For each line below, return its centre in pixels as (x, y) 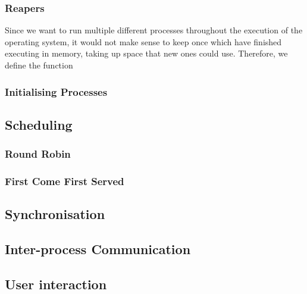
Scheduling (39, 124)
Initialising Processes (56, 91)
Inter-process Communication (98, 249)
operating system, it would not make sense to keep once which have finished (143, 41)
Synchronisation (55, 214)
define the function (39, 65)
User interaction (56, 284)
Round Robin (38, 154)
